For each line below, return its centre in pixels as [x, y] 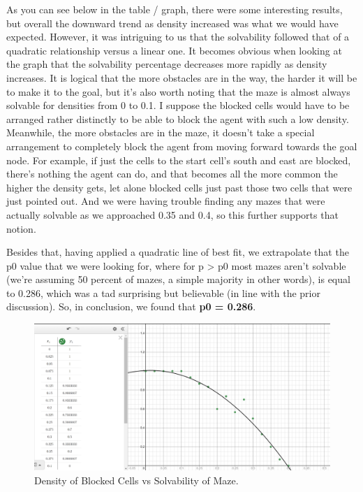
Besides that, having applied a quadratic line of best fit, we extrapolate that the [178, 252]
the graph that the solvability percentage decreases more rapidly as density [167, 64]
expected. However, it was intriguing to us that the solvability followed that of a [178, 37]
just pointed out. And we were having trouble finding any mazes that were [166, 201]
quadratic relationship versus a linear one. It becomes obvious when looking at [174, 50]
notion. [21, 228]
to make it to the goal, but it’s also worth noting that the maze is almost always [178, 91]
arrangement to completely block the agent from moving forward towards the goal [182, 146]
